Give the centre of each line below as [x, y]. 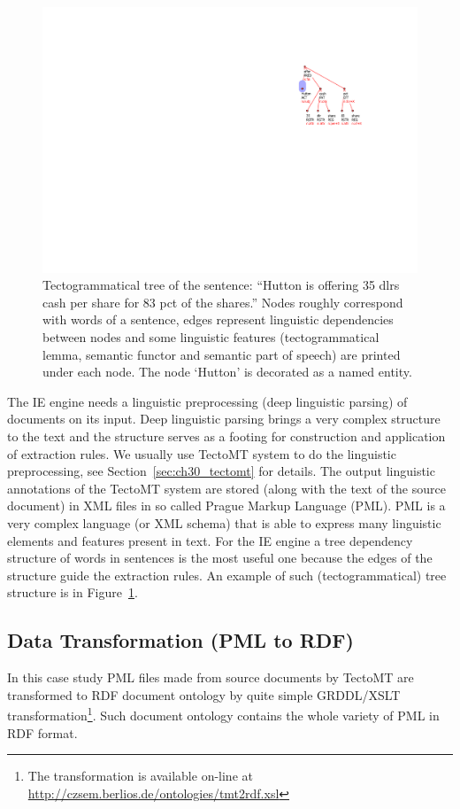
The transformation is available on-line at [140, 776]
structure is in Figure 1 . [73, 592]
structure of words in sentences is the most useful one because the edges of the [220, 558]
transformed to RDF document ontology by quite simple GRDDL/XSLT [204, 694]
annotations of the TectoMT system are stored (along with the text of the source [226, 488]
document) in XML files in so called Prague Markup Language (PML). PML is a [226, 506]
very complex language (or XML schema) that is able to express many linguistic [224, 522]
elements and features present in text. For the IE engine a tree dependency [210, 540]
